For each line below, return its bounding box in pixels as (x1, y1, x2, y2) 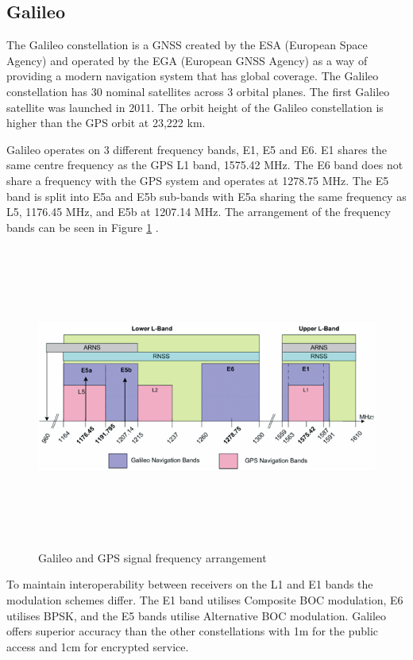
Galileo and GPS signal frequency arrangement (38, 549, 267, 565)
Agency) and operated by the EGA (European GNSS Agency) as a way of (6, 52, 368, 68)
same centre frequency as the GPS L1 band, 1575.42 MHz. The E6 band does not (6, 156, 403, 173)
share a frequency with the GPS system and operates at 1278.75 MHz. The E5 (6, 172, 389, 188)
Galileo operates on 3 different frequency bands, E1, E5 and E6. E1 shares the (6, 141, 387, 157)
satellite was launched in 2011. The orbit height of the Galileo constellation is (6, 98, 384, 115)
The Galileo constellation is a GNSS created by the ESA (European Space (6, 37, 368, 53)
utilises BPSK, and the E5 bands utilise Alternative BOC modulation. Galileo (6, 607, 387, 623)
